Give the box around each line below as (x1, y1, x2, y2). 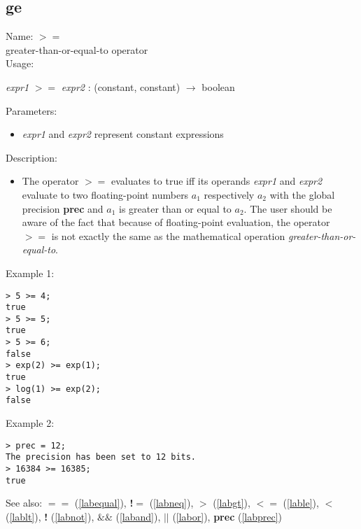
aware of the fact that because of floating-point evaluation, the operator (22, 215, 330, 230)
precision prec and (22, 201, 104, 216)
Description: (6, 150, 57, 164)
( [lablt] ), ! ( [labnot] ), (6, 509, 94, 523)
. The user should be (243, 201, 332, 216)
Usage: (6, 56, 34, 71)
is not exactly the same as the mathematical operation (51, 228, 285, 243)
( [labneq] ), (149, 495, 194, 510)
